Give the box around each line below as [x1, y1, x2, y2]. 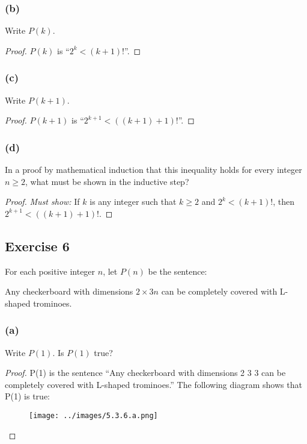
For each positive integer [5, 264, 96, 277]
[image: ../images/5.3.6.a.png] [29, 411, 158, 420]
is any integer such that [90, 195, 177, 208]
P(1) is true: [5, 390, 50, 402]
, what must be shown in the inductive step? [25, 175, 189, 187]
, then [273, 195, 295, 208]
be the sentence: [148, 264, 207, 277]
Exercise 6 [5, 236, 70, 255]
